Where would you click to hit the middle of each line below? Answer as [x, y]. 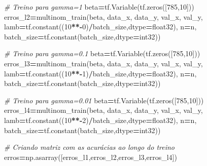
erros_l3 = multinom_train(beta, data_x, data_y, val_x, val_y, [103, 63]
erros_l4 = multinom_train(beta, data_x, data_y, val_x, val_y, [103, 110]
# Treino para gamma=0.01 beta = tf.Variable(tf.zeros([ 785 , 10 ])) [104, 100]
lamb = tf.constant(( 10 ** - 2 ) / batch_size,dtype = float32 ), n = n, [100, 120]
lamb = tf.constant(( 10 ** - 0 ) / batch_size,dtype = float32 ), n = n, [100, 27]
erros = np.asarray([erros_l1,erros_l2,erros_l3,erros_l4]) [91, 157]
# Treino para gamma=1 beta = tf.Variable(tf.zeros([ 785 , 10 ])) [99, 7]
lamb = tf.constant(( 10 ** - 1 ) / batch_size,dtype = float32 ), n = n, [100, 73]
